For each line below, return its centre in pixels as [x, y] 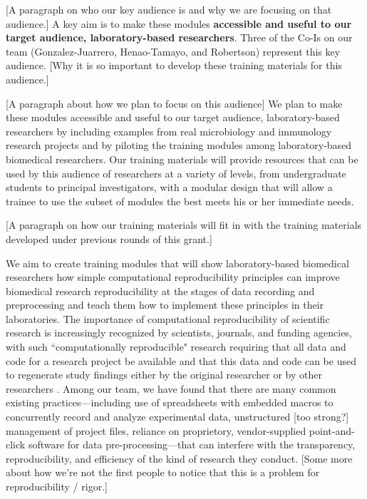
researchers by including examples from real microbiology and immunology [169, 131]
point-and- [332, 430]
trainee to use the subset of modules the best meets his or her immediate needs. [180, 201]
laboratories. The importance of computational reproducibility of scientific [168, 318]
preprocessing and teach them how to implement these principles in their [165, 305]
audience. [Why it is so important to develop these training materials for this [174, 65]
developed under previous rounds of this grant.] [109, 238]
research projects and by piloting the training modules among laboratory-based [179, 145]
